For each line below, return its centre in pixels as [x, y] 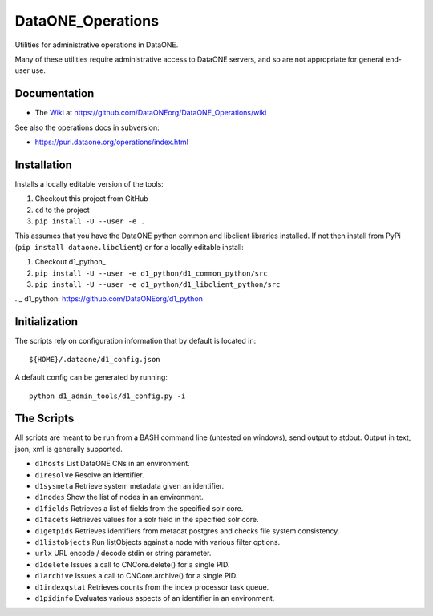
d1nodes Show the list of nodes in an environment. [119, 497]
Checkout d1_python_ [70, 262]
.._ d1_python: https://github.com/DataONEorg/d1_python [109, 299]
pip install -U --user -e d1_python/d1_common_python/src [151, 273]
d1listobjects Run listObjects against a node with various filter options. [158, 542]
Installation [43, 165]
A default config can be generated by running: [91, 377]
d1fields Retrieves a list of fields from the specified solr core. [139, 508]
